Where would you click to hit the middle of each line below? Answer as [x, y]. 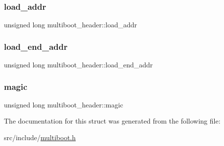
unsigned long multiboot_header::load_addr [71, 25]
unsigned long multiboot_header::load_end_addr [78, 65]
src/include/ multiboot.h [40, 137]
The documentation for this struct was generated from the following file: [112, 121]
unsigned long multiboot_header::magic [64, 104]
